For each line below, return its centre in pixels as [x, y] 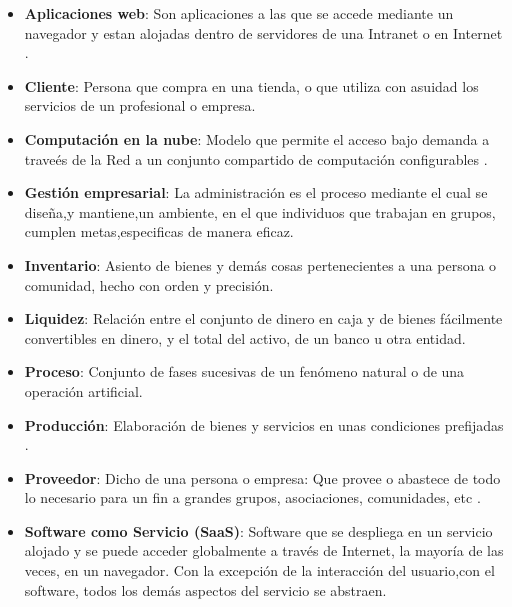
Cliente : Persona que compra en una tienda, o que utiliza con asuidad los [251, 85]
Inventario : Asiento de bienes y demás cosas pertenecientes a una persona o [260, 264]
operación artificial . [83, 390]
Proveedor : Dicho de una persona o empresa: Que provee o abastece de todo [262, 477]
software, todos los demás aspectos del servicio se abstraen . [205, 589]
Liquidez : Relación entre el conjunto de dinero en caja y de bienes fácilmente [263, 318]
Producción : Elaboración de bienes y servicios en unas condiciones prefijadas [264, 424]
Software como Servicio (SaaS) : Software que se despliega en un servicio [258, 530]
